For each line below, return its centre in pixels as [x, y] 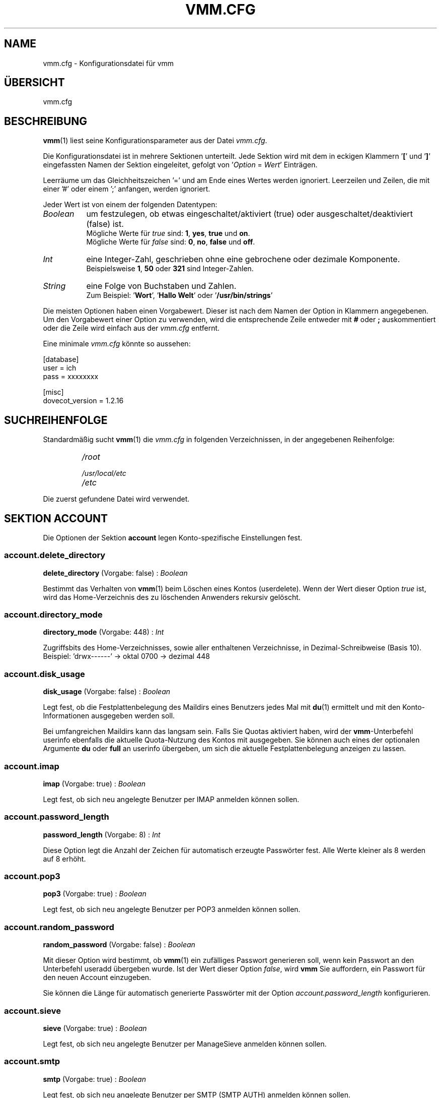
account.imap [32, 766]
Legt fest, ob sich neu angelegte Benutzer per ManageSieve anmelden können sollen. [185, 1044]
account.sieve [32, 1011]
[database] [61, 359]
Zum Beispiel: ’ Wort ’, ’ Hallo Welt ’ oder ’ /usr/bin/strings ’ [179, 295]
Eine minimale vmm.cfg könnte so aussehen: [117, 344]
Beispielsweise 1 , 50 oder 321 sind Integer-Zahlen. [170, 269]
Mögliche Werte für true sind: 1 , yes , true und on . [168, 233]
